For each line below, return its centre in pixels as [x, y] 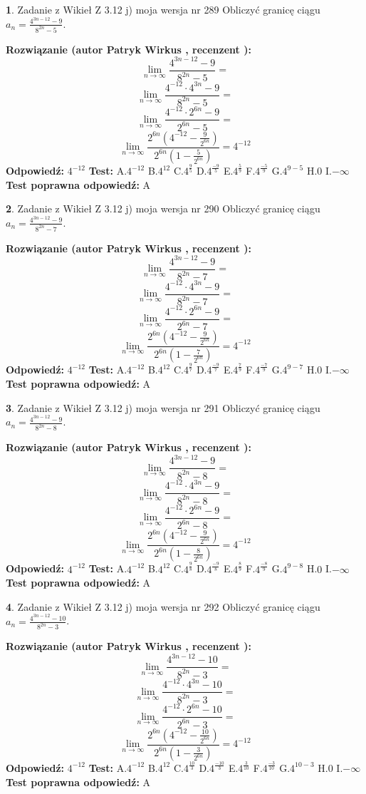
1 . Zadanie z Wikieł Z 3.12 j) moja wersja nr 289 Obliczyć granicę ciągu [163, 9]
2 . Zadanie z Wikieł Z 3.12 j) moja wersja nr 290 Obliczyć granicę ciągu [163, 208]
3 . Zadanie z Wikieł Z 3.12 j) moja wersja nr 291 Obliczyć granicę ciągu [163, 407]
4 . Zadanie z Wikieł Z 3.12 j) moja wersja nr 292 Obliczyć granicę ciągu [163, 606]
